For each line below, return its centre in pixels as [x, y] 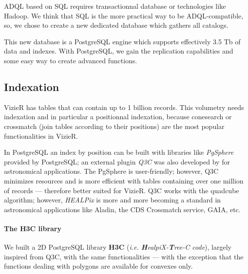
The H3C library [33, 228]
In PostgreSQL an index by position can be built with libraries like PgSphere [119, 152]
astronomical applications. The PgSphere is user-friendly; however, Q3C [111, 171]
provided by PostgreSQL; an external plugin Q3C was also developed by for [117, 161]
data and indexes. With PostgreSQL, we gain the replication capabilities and [119, 51]
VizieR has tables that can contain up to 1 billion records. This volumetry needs [124, 107]
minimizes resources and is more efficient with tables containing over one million [124, 180]
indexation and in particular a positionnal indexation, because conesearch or [118, 117]
